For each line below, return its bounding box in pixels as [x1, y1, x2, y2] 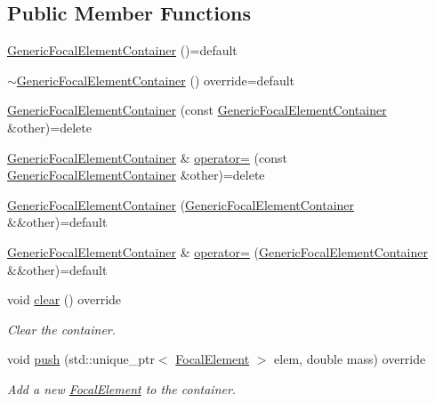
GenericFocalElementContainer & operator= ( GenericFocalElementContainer [7, 242, 428, 261]
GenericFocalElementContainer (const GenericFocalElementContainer [7, 101, 387, 119]
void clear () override [7, 290, 122, 309]
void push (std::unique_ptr [7, 350, 155, 368]
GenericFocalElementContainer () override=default [16, 70, 295, 89]
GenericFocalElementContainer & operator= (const [7, 148, 287, 166]
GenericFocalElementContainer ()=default [7, 41, 238, 60]
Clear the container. [7, 319, 117, 338]
